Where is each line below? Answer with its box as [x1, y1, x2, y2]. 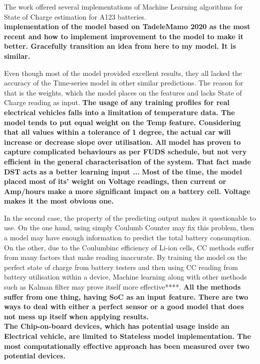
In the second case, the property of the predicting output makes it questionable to [4, 212, 256, 223]
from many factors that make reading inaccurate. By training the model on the [4, 252, 247, 262]
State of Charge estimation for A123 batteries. [4, 11, 146, 22]
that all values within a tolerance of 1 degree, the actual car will [4, 127, 231, 137]
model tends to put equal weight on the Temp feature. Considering [4, 117, 241, 127]
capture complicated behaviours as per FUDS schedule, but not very [4, 146, 247, 157]
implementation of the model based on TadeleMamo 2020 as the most [4, 21, 250, 32]
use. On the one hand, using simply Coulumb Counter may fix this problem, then [4, 222, 254, 233]
